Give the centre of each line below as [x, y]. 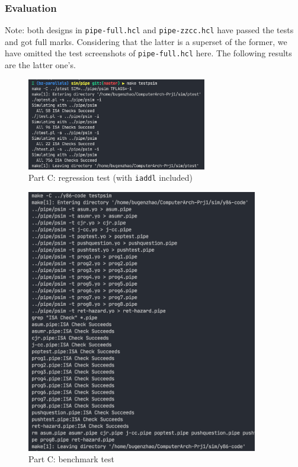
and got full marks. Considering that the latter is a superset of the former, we [146, 41]
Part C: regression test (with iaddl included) [111, 177]
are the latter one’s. [40, 65]
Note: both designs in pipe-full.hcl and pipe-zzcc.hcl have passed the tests [149, 30]
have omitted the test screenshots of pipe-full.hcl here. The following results [148, 53]
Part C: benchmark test [72, 459]
